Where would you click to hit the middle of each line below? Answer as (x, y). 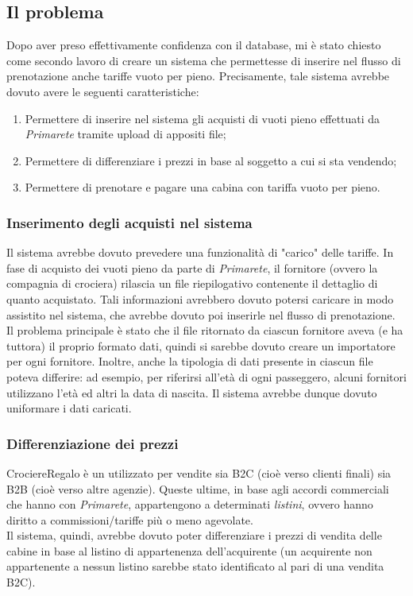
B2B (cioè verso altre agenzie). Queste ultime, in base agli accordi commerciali (198, 488)
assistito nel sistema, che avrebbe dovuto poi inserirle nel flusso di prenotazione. (201, 314)
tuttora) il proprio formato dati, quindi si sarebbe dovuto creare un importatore (201, 345)
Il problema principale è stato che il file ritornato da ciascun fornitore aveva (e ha (205, 330)
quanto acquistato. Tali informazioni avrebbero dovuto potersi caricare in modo (200, 298)
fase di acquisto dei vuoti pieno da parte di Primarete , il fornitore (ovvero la (192, 267)
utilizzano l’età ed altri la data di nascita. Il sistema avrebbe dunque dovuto (192, 392)
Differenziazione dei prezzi (93, 443)
